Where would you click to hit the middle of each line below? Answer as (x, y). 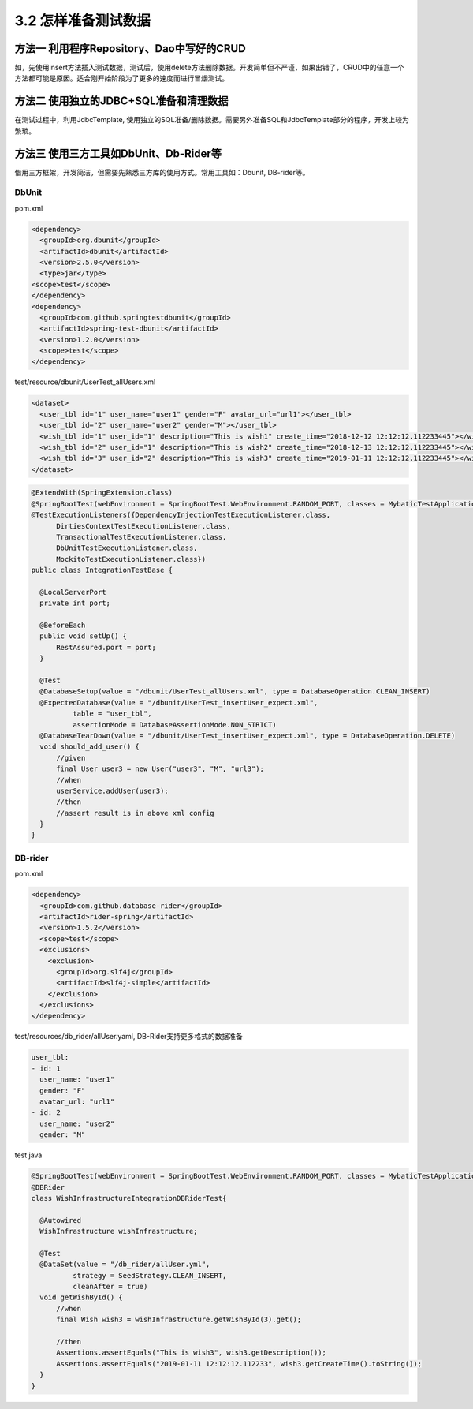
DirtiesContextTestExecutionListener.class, (144, 526)
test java (28, 1155)
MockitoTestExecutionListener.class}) (131, 559)
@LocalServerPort (73, 592)
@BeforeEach (63, 626)
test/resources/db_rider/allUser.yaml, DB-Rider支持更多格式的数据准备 (129, 1037)
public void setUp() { (84, 636)
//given (71, 758)
